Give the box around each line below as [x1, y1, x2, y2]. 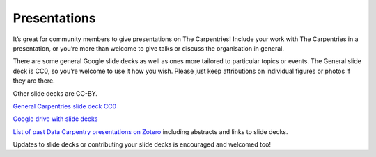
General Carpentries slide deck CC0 [13, 101, 117, 110]
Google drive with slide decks [13, 115, 98, 123]
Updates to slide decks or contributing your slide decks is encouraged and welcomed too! [13, 140, 272, 149]
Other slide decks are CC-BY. [13, 89, 97, 97]
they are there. [13, 76, 55, 85]
